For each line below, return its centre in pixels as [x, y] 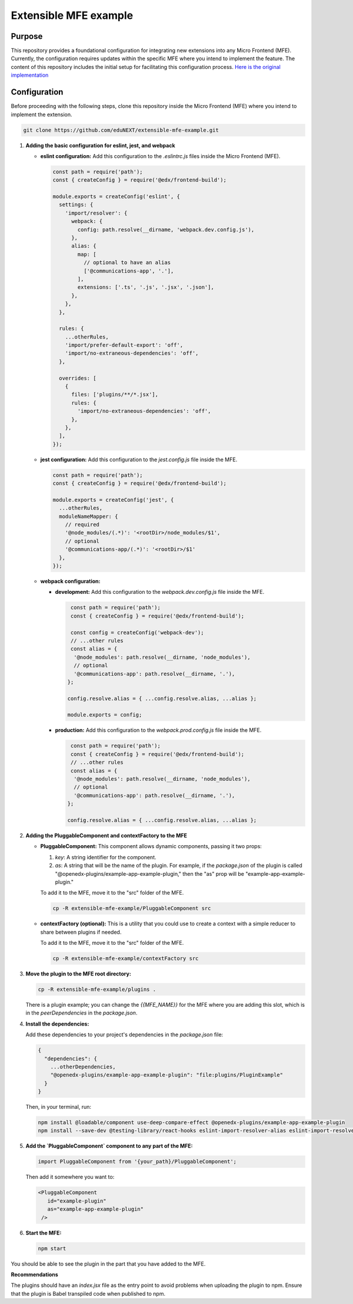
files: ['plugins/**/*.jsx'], [115, 395]
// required [82, 525]
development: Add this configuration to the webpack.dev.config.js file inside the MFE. [160, 592]
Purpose [27, 36]
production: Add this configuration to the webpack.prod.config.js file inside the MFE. [158, 730]
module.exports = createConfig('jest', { [113, 500]
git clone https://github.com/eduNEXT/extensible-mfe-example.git [121, 130]
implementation [30, 75]
